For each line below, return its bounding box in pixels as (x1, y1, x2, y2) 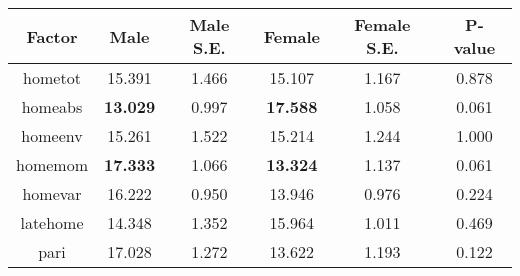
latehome (20, 211, 84, 234)
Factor (26, 24, 78, 48)
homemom (16, 153, 88, 176)
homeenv (21, 124, 83, 147)
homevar (22, 182, 82, 205)
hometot (23, 66, 81, 89)
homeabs (21, 95, 83, 118)
